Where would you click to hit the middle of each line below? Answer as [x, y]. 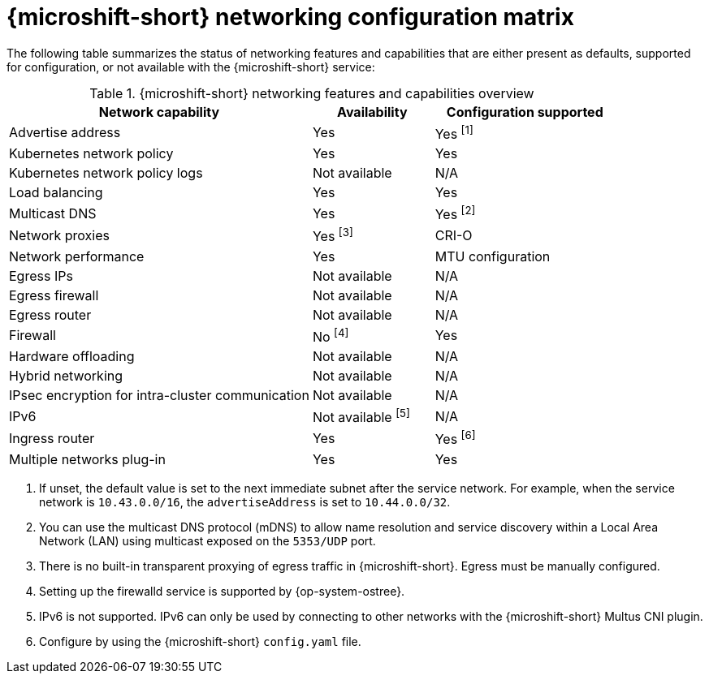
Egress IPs [41, 275]
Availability [372, 112]
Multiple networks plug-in [87, 459]
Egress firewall [54, 295]
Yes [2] [455, 213]
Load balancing [56, 193]
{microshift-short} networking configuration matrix [290, 17]
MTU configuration [493, 256]
